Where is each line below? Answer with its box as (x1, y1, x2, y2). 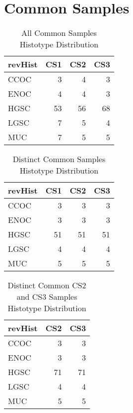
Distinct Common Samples (12, 153, 106, 165)
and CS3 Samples (16, 291, 77, 303)
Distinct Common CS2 (7, 279, 86, 291)
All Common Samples (21, 27, 97, 39)
